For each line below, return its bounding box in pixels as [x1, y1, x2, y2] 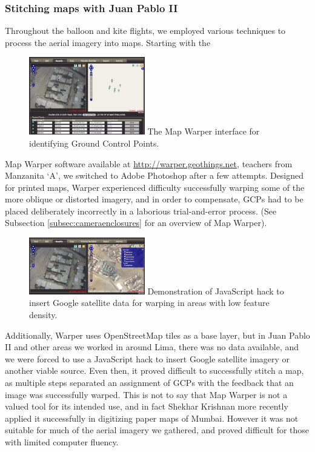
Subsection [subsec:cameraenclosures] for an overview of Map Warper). [5, 216, 267, 229]
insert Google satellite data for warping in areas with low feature [29, 296, 270, 309]
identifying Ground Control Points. [29, 136, 159, 149]
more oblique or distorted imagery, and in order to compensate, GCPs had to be [5, 193, 303, 205]
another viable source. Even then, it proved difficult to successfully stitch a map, [5, 364, 304, 377]
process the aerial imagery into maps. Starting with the [5, 36, 211, 48]
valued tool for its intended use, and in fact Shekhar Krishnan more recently [5, 400, 288, 413]
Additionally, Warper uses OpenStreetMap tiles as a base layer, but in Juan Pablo [5, 328, 310, 341]
